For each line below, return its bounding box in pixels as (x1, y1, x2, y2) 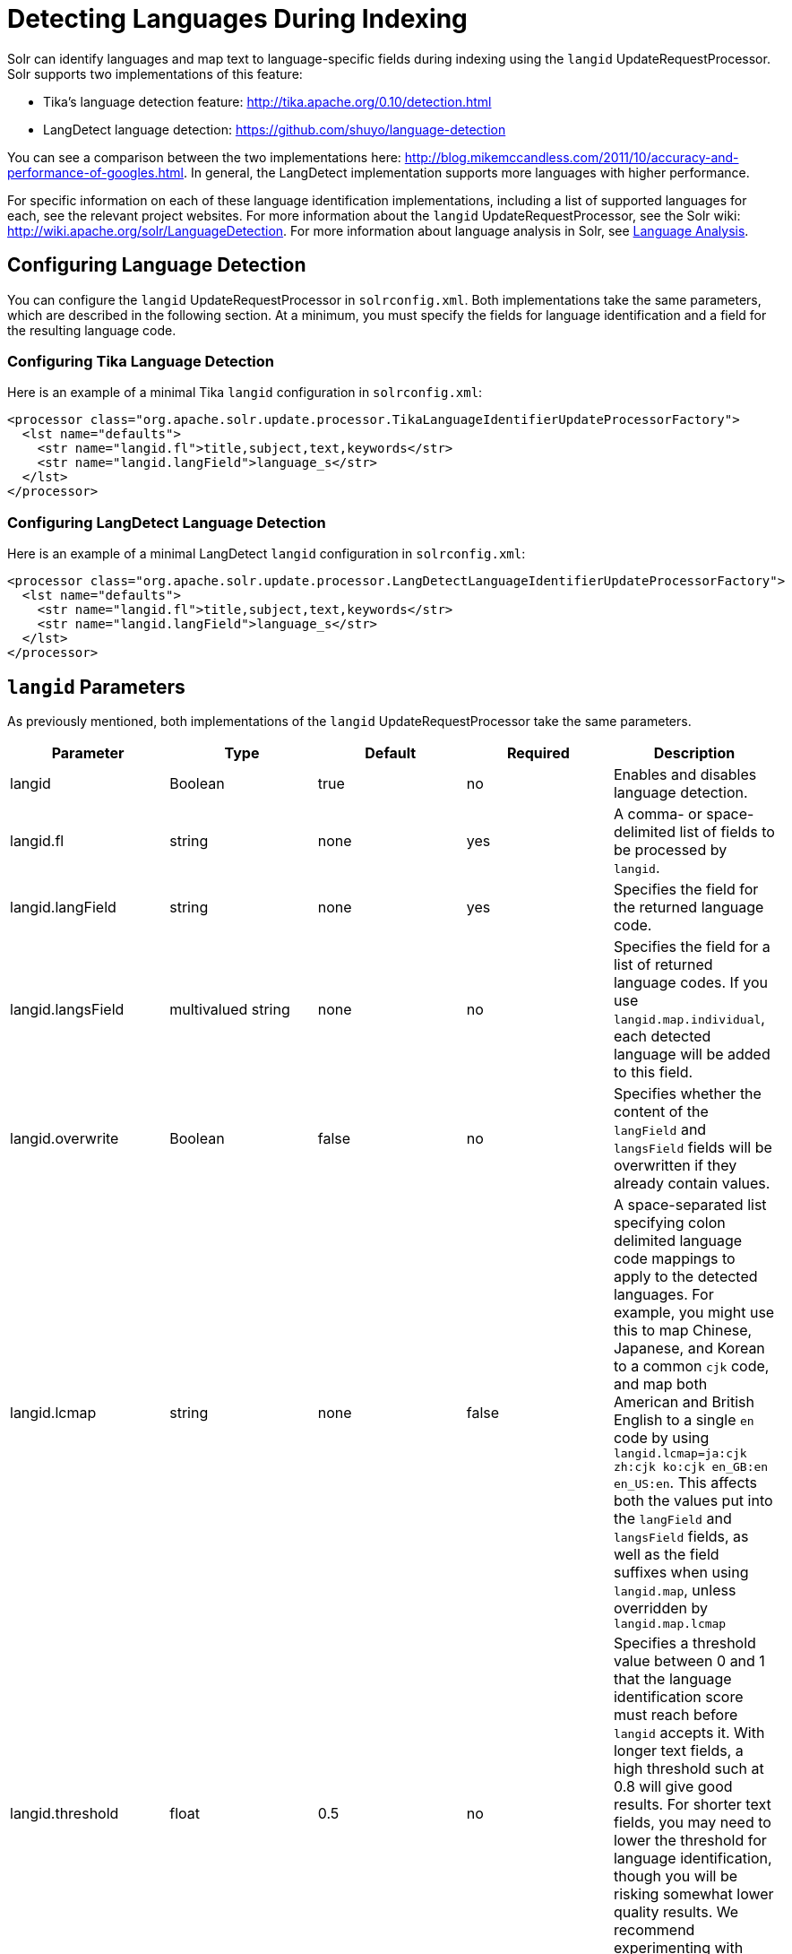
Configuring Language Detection (7, 254, 306, 277)
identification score (613, 1687, 744, 1706)
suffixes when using (613, 1562, 749, 1581)
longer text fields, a (613, 1741, 744, 1759)
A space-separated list (613, 1195, 767, 1214)
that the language (613, 1669, 732, 1688)
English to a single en (613, 1410, 754, 1429)
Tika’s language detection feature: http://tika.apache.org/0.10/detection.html (43, 93, 492, 109)
